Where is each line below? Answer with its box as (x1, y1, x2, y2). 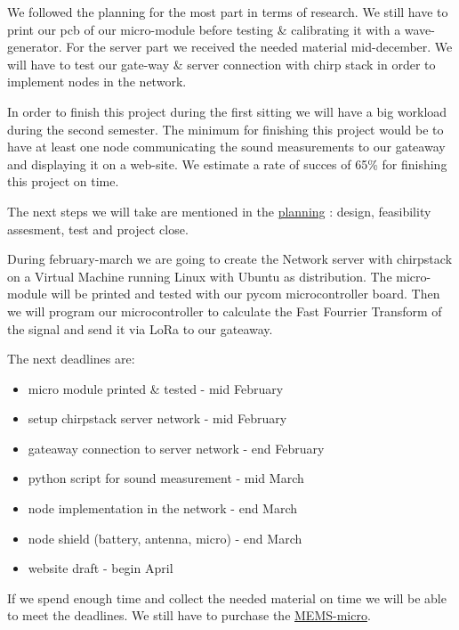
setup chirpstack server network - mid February (28, 409, 287, 428)
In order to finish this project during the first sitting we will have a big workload (7, 102, 447, 120)
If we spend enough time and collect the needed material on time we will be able (7, 588, 447, 607)
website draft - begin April (28, 559, 173, 577)
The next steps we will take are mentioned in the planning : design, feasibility (7, 201, 431, 220)
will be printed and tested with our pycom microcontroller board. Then (51, 284, 440, 303)
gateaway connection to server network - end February (28, 438, 325, 457)
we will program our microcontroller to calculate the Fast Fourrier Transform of (7, 301, 442, 320)
